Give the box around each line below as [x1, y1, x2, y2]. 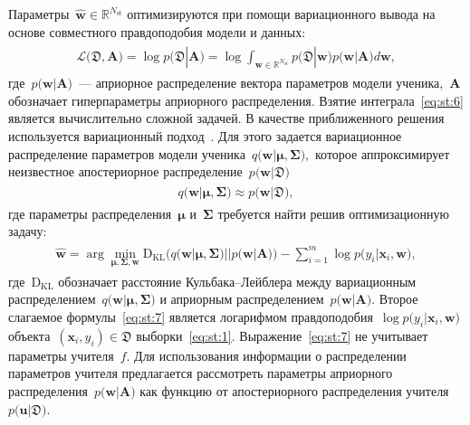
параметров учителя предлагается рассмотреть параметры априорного [8, 364, 393, 382]
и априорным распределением [159, 289, 324, 308]
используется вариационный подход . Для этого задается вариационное [8, 127, 402, 146]
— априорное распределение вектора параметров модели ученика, [79, 73, 444, 92]
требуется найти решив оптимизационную [217, 203, 449, 222]
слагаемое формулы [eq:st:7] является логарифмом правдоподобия [8, 307, 373, 326]
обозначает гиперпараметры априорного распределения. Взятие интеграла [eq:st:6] [8, 90, 464, 109]
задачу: [8, 222, 47, 241]
